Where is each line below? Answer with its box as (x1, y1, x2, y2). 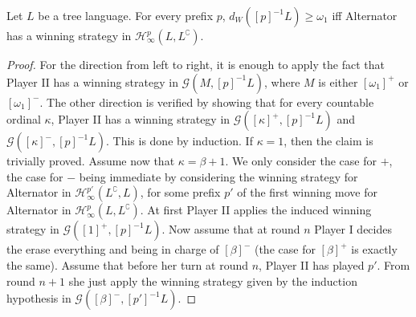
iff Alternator (332, 7, 398, 23)
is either (318, 73, 358, 90)
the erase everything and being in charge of (6, 241, 219, 258)
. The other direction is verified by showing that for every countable (39, 93, 374, 110)
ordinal (6, 111, 41, 128)
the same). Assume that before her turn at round (6, 256, 248, 273)
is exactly (351, 241, 398, 258)
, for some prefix (140, 184, 221, 201)
